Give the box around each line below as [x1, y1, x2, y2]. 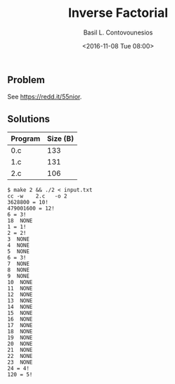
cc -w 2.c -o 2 [7, 193, 68, 200]
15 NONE [7, 309, 33, 317]
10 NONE [7, 279, 33, 286]
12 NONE [7, 291, 33, 298]
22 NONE [7, 353, 33, 360]
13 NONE [7, 297, 33, 305]
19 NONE [7, 334, 33, 342]
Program [11, 134, 41, 143]
